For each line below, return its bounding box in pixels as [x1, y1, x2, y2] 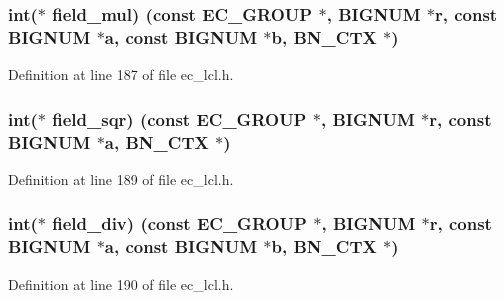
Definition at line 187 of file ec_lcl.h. [8, 64, 234, 85]
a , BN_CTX [104, 129, 209, 154]
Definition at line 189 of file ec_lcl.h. [8, 168, 234, 189]
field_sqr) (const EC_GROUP [52, 106, 307, 131]
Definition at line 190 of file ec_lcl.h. [8, 273, 234, 294]
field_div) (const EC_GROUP [52, 211, 307, 236]
